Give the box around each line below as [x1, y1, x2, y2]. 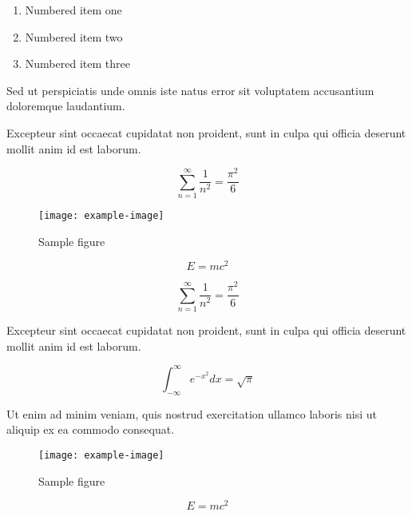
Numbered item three [25, 55, 130, 72]
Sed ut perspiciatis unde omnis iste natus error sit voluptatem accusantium [6, 81, 374, 98]
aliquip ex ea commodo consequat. [6, 421, 175, 438]
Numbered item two [25, 28, 123, 45]
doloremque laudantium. [6, 97, 125, 114]
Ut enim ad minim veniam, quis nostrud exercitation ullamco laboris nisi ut [6, 405, 378, 422]
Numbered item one [25, 2, 122, 18]
